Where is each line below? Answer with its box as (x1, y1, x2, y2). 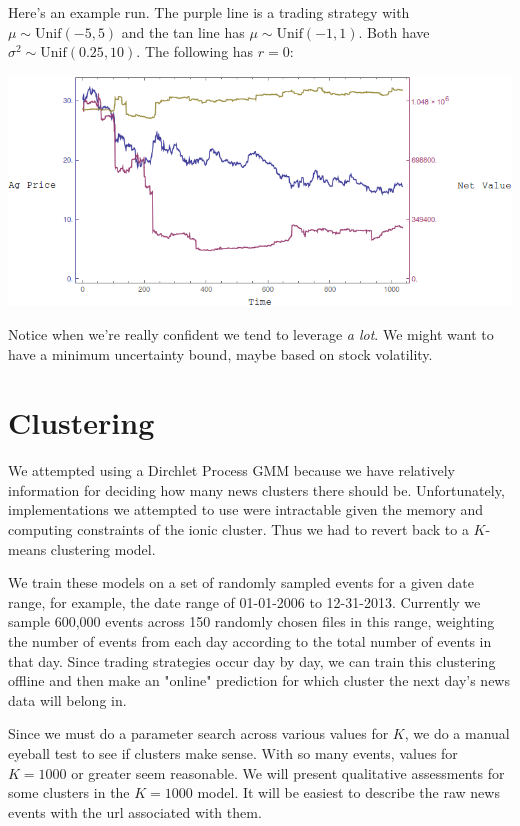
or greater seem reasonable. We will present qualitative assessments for (71, 762, 505, 783)
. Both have (358, 21, 430, 42)
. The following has (136, 41, 254, 62)
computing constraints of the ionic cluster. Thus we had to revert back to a (8, 519, 469, 540)
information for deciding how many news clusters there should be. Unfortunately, (8, 479, 505, 500)
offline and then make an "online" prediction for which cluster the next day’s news (8, 670, 510, 691)
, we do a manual (404, 723, 510, 744)
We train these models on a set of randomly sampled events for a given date (8, 572, 474, 593)
